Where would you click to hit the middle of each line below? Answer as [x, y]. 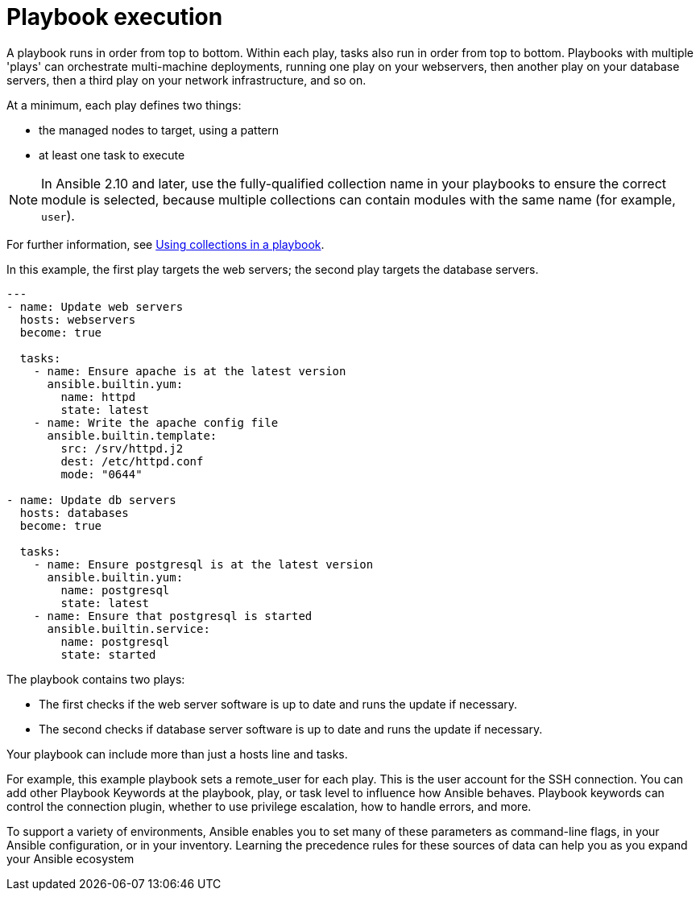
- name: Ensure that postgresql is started [173, 616]
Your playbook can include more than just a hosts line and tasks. [177, 754]
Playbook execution [115, 17]
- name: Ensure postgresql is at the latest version [203, 564]
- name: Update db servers [91, 500]
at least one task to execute [112, 155]
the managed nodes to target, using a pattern [159, 130]
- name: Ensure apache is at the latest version [190, 371]
